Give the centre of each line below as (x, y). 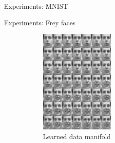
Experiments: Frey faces (40, 22)
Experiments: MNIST (36, 6)
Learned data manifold (77, 136)
